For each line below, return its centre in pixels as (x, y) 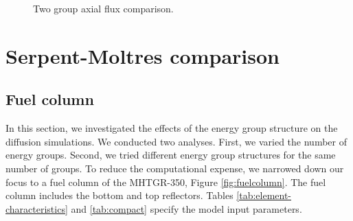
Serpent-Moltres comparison (143, 55)
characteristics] (37, 208)
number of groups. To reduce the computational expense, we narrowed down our (175, 168)
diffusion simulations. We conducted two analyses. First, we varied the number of (176, 141)
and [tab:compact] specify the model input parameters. (186, 208)
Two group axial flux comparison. (103, 8)
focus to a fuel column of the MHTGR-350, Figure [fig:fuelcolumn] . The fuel (166, 182)
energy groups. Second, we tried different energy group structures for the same (171, 155)
